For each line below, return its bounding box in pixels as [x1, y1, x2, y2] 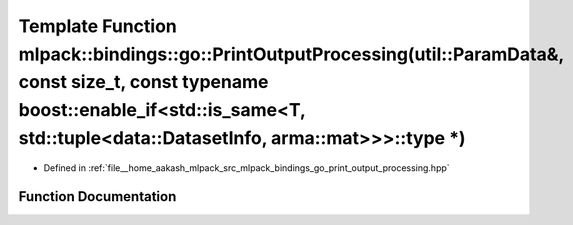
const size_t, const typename [18, 71, 269, 94]
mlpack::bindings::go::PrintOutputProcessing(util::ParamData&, [18, 43, 565, 65]
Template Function [18, 15, 177, 37]
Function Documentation [18, 188, 177, 205]
